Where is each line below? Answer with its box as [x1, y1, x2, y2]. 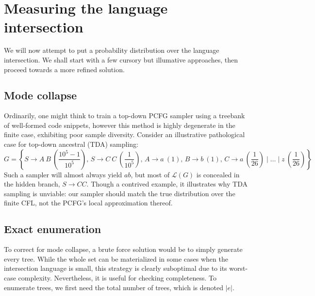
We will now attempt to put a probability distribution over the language [4, 45, 219, 55]
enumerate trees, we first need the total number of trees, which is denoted [4, 282, 223, 292]
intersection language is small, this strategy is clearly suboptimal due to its [4, 263, 227, 273]
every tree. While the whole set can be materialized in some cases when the [4, 253, 228, 264]
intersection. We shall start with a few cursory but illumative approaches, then [4, 54, 238, 64]
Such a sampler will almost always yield [4, 169, 122, 179]
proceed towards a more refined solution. [4, 64, 125, 74]
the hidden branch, [4, 179, 60, 189]
